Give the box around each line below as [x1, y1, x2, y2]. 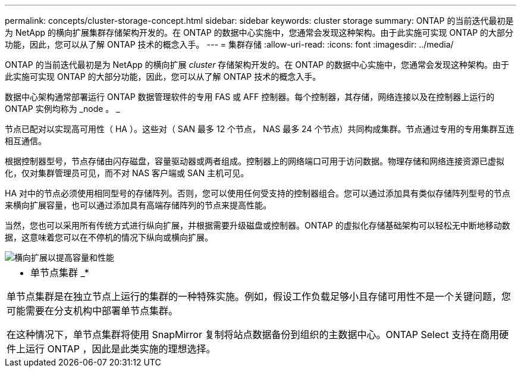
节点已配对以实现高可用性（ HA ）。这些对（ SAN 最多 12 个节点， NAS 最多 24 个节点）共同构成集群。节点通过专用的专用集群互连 [5, 124, 514, 134]
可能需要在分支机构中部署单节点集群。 [7, 305, 178, 317]
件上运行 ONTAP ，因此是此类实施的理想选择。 [7, 343, 216, 355]
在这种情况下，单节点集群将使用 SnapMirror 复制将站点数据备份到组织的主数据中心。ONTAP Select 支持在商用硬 [7, 329, 509, 340]
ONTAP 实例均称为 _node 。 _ [5, 104, 120, 114]
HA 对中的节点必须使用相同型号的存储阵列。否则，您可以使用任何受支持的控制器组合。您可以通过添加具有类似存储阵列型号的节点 [5, 188, 510, 198]
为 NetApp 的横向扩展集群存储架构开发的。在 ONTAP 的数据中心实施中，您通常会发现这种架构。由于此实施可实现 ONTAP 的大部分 [5, 27, 514, 37]
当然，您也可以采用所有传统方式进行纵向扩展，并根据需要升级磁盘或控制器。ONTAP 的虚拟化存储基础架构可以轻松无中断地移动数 [5, 220, 510, 230]
